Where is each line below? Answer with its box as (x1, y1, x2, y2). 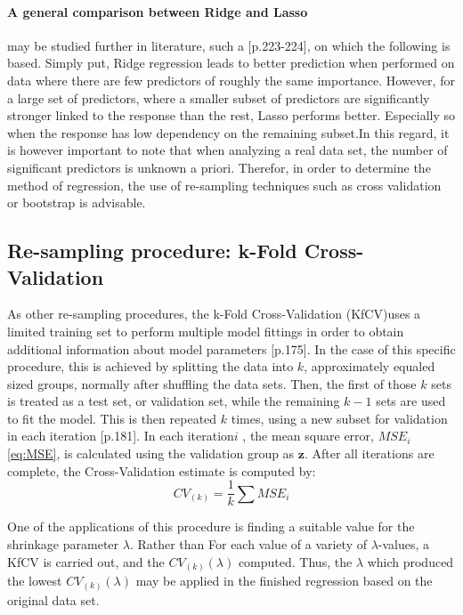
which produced (367, 552, 454, 570)
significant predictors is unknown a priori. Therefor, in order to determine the (7, 158, 431, 176)
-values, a (378, 534, 430, 553)
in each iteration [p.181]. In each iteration (7, 426, 234, 445)
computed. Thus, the (238, 552, 353, 570)
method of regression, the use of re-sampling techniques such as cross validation (7, 175, 442, 194)
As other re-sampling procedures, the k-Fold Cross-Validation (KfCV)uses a (7, 304, 421, 323)
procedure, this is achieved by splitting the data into (7, 357, 294, 376)
